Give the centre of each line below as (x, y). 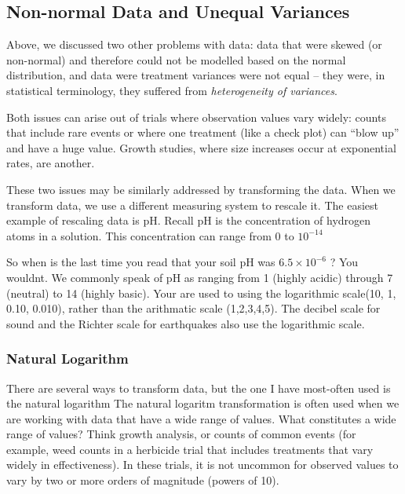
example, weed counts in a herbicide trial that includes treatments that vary (190, 449)
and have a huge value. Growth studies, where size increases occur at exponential (201, 147)
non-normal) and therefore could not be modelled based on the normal (176, 59)
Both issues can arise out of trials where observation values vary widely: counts (196, 117)
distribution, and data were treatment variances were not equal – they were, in (196, 75)
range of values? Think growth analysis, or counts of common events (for (181, 434)
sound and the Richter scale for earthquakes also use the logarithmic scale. (186, 323)
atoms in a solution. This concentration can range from (139, 235)
